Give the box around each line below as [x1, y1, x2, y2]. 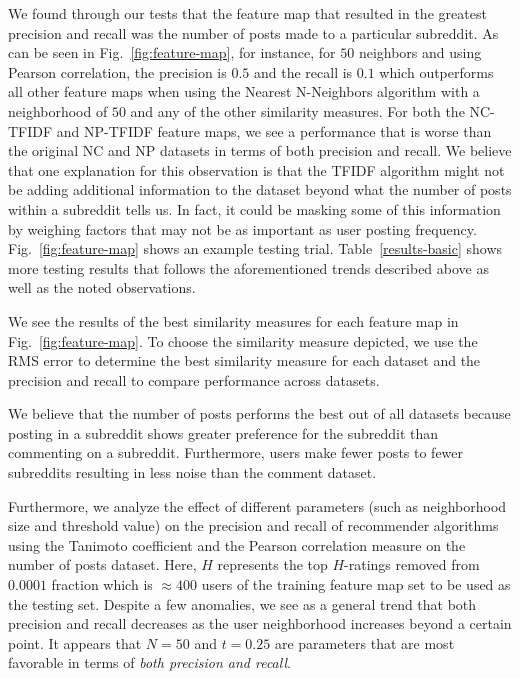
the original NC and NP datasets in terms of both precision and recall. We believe [8, 140, 512, 161]
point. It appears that [8, 632, 142, 653]
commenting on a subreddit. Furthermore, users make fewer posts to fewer [8, 442, 464, 463]
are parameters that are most [274, 632, 455, 653]
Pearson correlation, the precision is [8, 61, 227, 82]
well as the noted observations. [8, 277, 196, 298]
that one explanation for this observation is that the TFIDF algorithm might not [8, 159, 505, 180]
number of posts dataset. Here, [8, 554, 197, 575]
